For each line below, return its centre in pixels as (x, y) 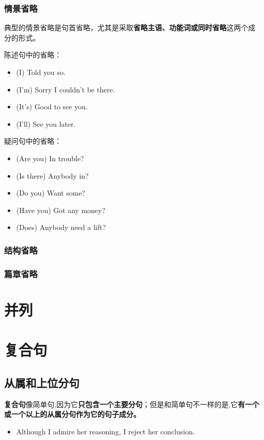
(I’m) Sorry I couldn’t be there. (66, 89)
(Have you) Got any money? (61, 210)
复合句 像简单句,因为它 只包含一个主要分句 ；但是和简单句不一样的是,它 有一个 (132, 404)
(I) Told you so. (41, 72)
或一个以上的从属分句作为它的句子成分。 (72, 414)
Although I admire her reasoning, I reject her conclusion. (105, 431)
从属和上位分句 (42, 382)
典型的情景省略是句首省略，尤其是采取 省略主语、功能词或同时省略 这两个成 (130, 27)
